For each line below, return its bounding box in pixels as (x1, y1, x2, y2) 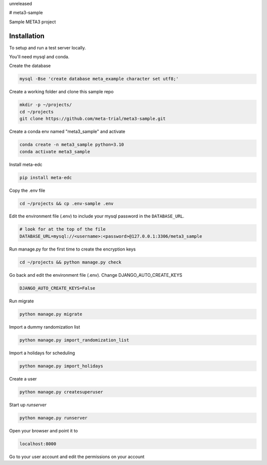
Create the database (9, 63, 51, 69)
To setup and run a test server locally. (9, 44, 86, 50)
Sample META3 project (9, 19, 56, 25)
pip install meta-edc (19, 174, 72, 180)
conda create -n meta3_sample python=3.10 (19, 142, 124, 148)
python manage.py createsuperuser (19, 389, 103, 395)
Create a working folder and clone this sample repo (9, 89, 114, 95)
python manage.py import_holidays (19, 363, 103, 369)
